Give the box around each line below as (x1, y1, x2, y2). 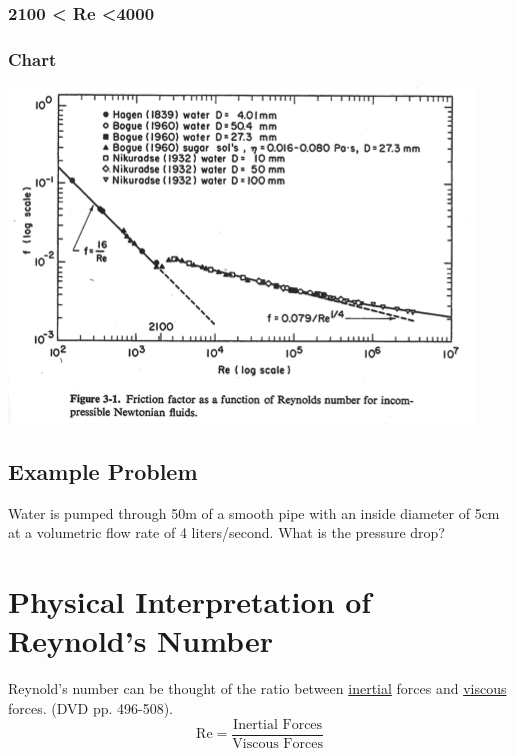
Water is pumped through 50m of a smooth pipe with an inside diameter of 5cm (8, 502, 500, 523)
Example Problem (8, 456, 198, 487)
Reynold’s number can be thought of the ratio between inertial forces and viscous (8, 678, 507, 699)
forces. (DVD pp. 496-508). (8, 697, 174, 718)
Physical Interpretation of (8, 581, 372, 622)
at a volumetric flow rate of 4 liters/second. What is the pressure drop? (8, 522, 445, 543)
